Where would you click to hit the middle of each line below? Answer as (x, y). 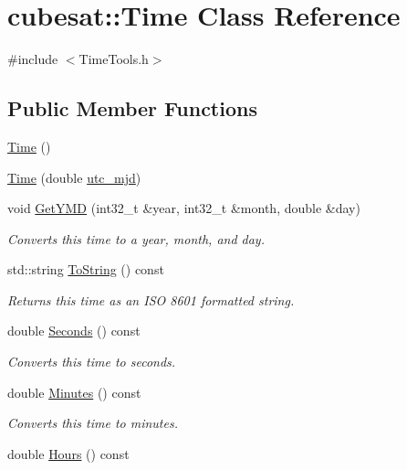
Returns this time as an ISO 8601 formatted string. (151, 299)
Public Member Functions (132, 108)
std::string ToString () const (86, 269)
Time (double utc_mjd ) (74, 177)
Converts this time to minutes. (93, 423)
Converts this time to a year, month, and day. (136, 238)
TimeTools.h (114, 59)
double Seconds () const (74, 331)
